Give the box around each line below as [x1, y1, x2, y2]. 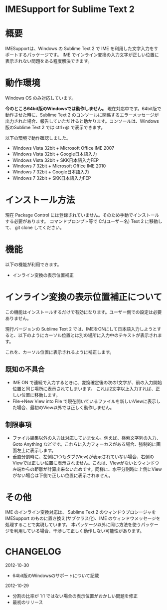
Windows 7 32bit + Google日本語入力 [12, 169, 89, 175]
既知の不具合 [5, 365, 45, 374]
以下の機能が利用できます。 [5, 261, 62, 267]
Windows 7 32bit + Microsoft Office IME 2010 [12, 163, 106, 169]
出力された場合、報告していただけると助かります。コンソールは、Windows [5, 118, 160, 124]
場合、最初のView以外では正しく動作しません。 [16, 404, 115, 410]
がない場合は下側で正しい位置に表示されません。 [12, 472, 113, 478]
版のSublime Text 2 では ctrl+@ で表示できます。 [5, 124, 106, 131]
